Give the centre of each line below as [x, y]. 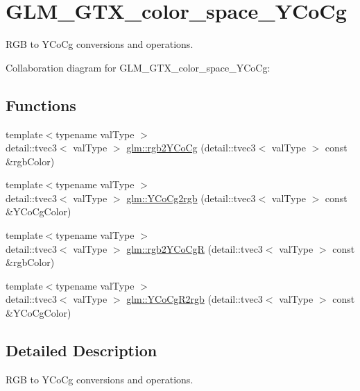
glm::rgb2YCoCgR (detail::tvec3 [195, 248]
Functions [41, 105]
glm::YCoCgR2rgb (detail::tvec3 [195, 299]
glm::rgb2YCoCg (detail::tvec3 [191, 148]
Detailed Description [82, 350]
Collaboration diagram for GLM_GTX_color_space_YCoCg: [138, 67]
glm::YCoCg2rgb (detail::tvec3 [191, 198]
